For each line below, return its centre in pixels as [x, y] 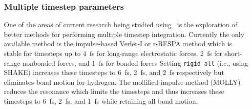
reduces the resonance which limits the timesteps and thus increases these [114, 91]
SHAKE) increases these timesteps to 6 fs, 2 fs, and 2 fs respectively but [114, 72]
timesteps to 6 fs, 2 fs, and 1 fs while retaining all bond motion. [101, 101]
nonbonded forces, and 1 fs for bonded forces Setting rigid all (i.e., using [136, 63]
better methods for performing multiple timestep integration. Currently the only [124, 34]
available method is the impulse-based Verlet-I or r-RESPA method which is [118, 44]
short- [233, 53]
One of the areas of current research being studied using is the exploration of [121, 25]
